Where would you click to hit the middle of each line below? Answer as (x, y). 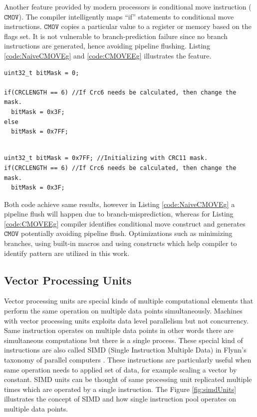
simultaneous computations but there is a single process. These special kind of (124, 340)
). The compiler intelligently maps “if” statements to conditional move (126, 16)
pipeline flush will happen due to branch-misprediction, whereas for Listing (119, 214)
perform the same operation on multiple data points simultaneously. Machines (123, 311)
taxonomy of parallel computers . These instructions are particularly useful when (128, 360)
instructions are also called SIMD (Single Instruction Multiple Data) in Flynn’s (125, 350)
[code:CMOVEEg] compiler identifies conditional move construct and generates (125, 223)
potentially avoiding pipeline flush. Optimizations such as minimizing (127, 233)
